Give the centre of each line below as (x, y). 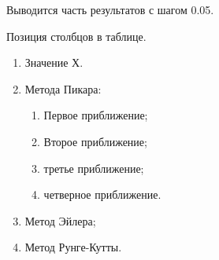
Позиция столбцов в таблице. (76, 36)
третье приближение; (94, 168)
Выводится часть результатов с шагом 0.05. (110, 9)
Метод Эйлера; (60, 220)
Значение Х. (54, 62)
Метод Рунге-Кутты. (73, 247)
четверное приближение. (102, 194)
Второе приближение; (95, 141)
